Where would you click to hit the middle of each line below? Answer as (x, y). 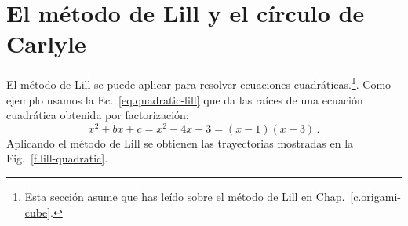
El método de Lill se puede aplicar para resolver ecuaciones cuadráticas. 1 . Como (199, 83)
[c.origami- (375, 197)
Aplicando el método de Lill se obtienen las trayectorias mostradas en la (180, 142)
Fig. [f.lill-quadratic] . (57, 158)
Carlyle (46, 44)
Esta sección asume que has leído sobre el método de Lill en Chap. (185, 197)
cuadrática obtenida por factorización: (98, 115)
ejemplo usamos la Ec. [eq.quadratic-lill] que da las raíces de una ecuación (185, 99)
